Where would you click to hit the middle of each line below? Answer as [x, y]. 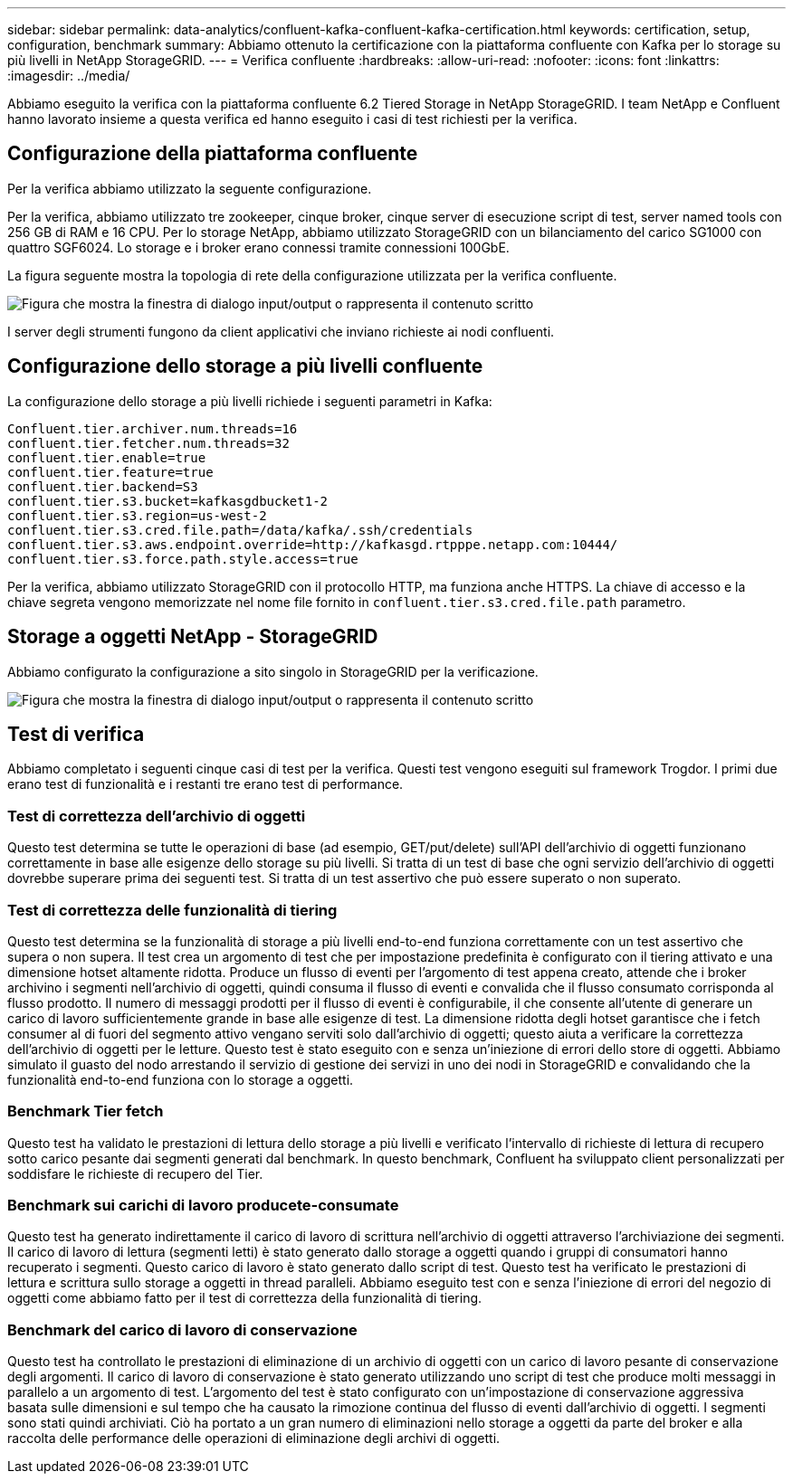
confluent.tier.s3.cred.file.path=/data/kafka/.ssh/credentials [240, 530]
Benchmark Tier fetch [86, 1111]
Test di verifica [76, 734]
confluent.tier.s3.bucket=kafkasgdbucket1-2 [168, 501]
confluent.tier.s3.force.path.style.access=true [183, 559]
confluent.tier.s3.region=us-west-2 [137, 515]
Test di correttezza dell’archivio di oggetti [157, 816]
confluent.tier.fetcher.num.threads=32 [148, 443]
